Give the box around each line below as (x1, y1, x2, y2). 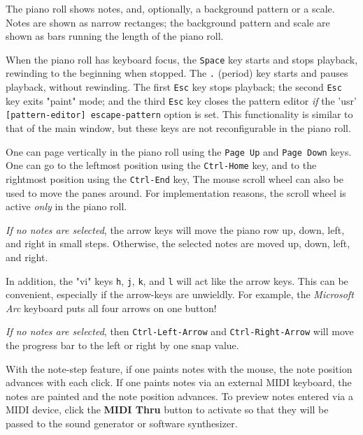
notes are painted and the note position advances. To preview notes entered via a (6, 388, 354, 403)
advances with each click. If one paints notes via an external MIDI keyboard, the (6, 375, 352, 390)
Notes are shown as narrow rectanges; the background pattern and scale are (6, 15, 330, 29)
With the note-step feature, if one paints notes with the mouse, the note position (6, 361, 353, 376)
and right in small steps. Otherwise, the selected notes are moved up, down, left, (6, 236, 350, 251)
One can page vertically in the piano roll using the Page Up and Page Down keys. (6, 144, 352, 158)
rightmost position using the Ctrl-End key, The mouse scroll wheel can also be (6, 171, 343, 186)
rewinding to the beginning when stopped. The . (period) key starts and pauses (6, 66, 348, 80)
